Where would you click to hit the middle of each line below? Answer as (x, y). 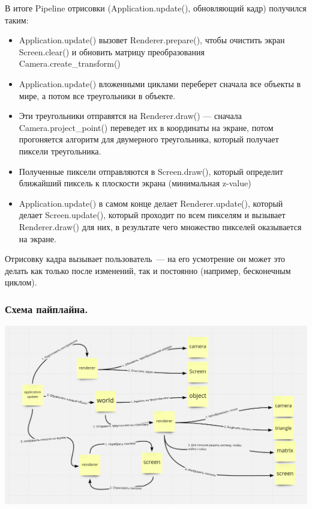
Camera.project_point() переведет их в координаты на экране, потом (146, 127)
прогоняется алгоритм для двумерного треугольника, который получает (149, 139)
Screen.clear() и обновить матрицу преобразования (112, 51)
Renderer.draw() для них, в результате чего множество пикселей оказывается (160, 226)
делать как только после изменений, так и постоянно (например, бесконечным (148, 270)
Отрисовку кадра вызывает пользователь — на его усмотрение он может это (145, 259)
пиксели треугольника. (60, 151)
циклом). (21, 282)
